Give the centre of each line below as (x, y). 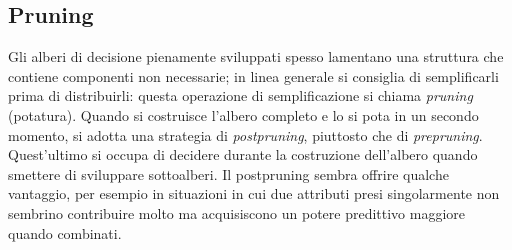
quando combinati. (65, 232)
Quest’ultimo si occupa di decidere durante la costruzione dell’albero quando (243, 154)
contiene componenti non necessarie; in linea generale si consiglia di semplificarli (253, 75)
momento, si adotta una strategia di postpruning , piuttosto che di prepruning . (245, 134)
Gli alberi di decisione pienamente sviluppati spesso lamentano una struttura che (256, 56)
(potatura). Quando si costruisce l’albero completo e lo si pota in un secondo (243, 114)
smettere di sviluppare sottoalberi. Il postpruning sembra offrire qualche (228, 173)
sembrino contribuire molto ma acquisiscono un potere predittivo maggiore (237, 212)
